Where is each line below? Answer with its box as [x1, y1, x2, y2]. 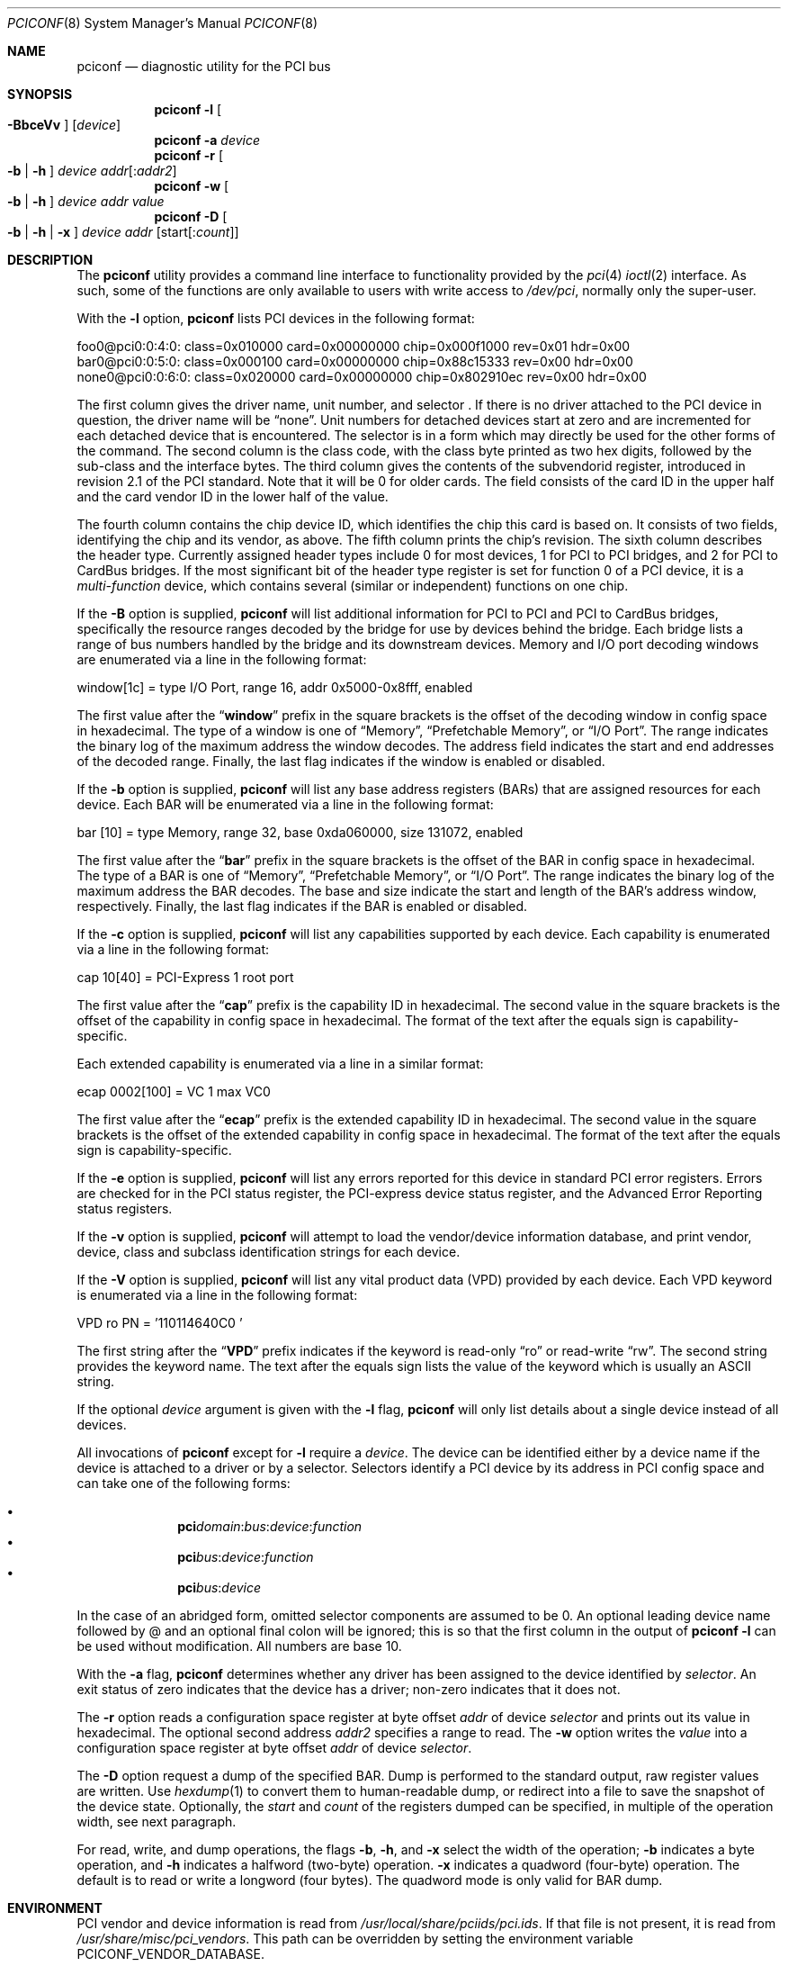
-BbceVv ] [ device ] [7, 117, 121, 132]
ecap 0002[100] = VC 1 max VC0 [76, 1084, 271, 1099]
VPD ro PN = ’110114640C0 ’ [76, 1315, 243, 1330]
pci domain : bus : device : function [177, 1519, 363, 1534]
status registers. [76, 1201, 173, 1216]
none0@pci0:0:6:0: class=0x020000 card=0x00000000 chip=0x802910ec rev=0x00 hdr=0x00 [76, 369, 647, 384]
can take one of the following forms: [76, 1475, 291, 1491]
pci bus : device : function [177, 1549, 314, 1565]
